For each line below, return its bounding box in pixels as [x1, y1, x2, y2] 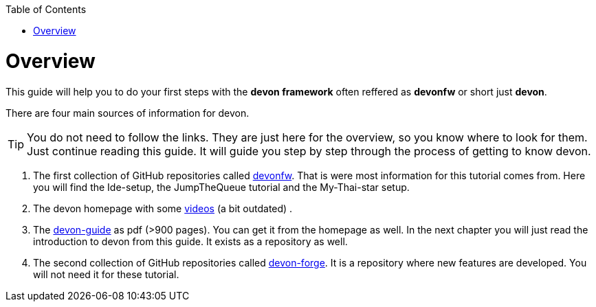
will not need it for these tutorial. [33, 268, 179, 280]
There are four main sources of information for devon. [5, 106, 250, 119]
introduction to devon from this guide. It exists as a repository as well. [33, 235, 348, 247]
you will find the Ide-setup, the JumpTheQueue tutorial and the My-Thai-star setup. [33, 181, 410, 193]
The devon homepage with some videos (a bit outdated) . [33, 202, 293, 214]
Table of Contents [5, 3, 87, 15]
